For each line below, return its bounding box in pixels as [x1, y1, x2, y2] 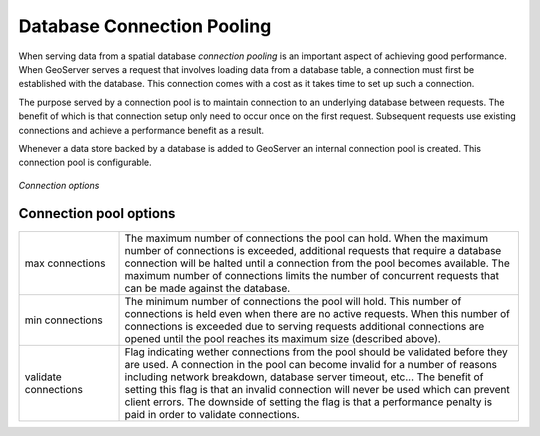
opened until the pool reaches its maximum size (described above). [124, 331, 442, 345]
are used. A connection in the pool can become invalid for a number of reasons [124, 357, 498, 371]
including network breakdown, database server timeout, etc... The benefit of [124, 370, 484, 384]
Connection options [18, 179, 100, 191]
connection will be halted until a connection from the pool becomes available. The [124, 256, 510, 270]
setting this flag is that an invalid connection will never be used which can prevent [124, 382, 510, 396]
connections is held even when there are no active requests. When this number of [124, 306, 510, 320]
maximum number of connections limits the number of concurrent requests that [124, 268, 500, 282]
